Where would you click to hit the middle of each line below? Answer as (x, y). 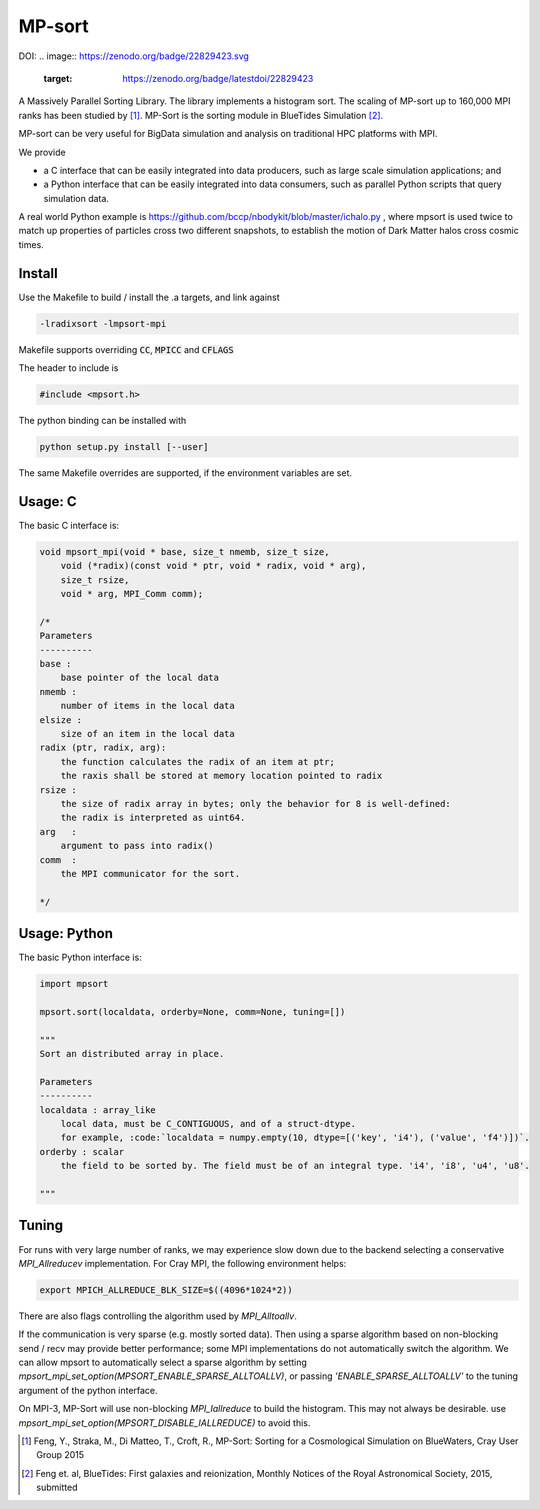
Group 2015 (60, 1455)
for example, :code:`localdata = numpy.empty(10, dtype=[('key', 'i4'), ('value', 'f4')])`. (295, 1138)
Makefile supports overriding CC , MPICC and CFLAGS (126, 349)
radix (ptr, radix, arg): (103, 748)
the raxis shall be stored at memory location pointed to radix (221, 776)
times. (31, 244)
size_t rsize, (95, 579)
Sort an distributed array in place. (132, 1054)
